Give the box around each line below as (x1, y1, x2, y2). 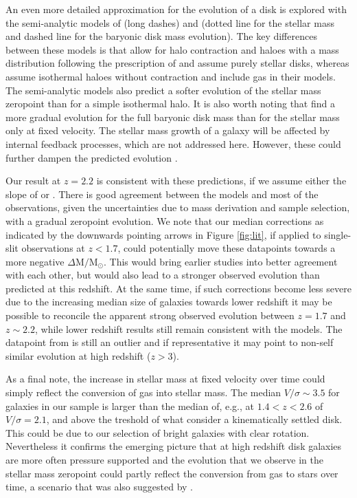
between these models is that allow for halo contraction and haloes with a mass (5, 42, 339, 56)
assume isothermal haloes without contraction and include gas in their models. (5, 69, 336, 83)
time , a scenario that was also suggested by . (5, 479, 194, 494)
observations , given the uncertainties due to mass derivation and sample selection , (5, 200, 350, 215)
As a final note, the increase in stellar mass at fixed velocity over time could (5, 371, 325, 386)
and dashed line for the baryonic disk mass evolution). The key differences (5, 29, 317, 43)
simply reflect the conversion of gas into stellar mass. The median (5, 385, 281, 400)
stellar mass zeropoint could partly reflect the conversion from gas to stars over (5, 466, 338, 480)
